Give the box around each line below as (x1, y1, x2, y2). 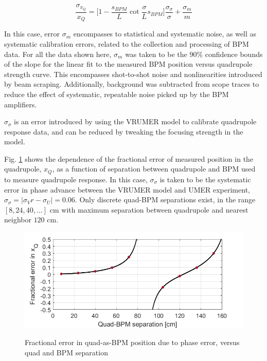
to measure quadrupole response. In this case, (4, 174, 148, 184)
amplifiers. (4, 99, 37, 109)
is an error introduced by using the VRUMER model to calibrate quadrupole (14, 116, 257, 127)
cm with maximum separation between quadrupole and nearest (49, 204, 248, 215)
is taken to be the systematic (159, 174, 251, 184)
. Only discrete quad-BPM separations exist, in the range (75, 194, 256, 205)
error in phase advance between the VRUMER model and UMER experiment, (4, 184, 250, 195)
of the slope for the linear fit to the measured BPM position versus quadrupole (4, 59, 253, 69)
